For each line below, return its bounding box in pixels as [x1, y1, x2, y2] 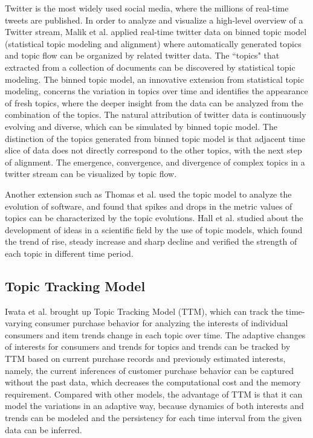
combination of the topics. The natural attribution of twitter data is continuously [5, 108, 306, 121]
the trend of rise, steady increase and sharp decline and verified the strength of [5, 235, 297, 248]
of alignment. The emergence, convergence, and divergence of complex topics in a [5, 155, 305, 168]
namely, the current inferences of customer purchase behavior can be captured [5, 364, 294, 376]
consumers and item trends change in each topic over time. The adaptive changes [5, 328, 306, 341]
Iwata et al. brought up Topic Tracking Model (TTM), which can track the [5, 304, 283, 317]
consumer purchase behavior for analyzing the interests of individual [34, 317, 288, 329]
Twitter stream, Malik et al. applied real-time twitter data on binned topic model [5, 25, 307, 38]
